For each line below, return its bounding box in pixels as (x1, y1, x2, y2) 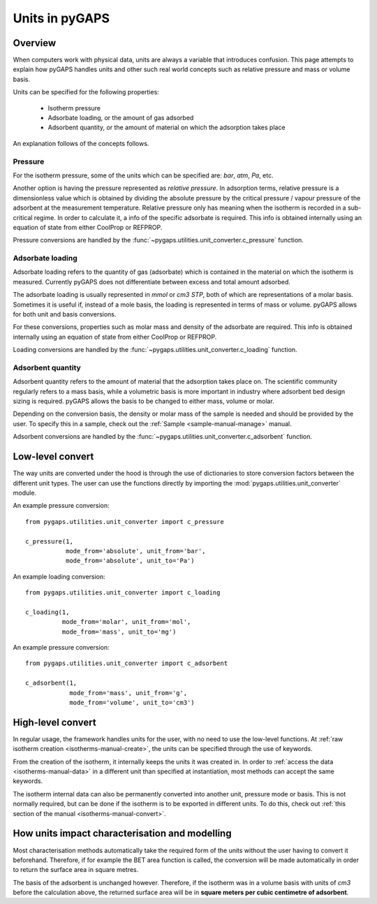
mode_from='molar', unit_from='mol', (61, 618, 191, 626)
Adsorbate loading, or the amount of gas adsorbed (47, 114, 194, 122)
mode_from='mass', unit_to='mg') (61, 627, 177, 636)
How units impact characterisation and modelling (13, 828, 232, 840)
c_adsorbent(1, (25, 679, 77, 687)
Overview (13, 37, 57, 49)
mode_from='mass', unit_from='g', (69, 689, 188, 697)
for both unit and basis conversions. (13, 309, 117, 318)
